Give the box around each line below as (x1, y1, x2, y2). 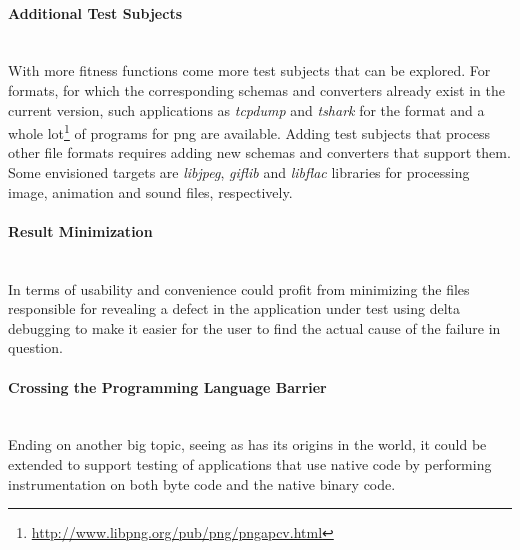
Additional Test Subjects (8, 2, 183, 23)
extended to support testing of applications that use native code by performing (8, 453, 492, 474)
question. (8, 337, 63, 358)
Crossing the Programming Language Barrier (8, 376, 327, 397)
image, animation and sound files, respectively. (8, 181, 293, 202)
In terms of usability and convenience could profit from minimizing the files (8, 278, 470, 299)
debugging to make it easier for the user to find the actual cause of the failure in (8, 317, 501, 338)
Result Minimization (8, 220, 153, 241)
